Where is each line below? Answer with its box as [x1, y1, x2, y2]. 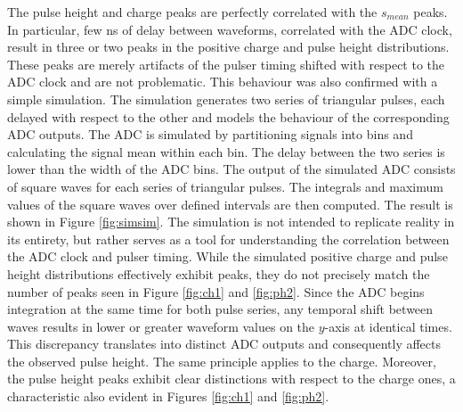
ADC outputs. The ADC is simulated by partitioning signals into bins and [7, 125, 413, 144]
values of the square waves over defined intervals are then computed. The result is [7, 194, 453, 213]
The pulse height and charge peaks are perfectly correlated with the [7, 3, 378, 21]
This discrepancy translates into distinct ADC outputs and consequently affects [7, 334, 441, 353]
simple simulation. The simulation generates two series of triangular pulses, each [7, 89, 445, 108]
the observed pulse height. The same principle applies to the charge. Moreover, [7, 351, 436, 370]
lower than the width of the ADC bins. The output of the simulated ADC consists [7, 160, 456, 178]
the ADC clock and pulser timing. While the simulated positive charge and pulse [7, 247, 448, 266]
